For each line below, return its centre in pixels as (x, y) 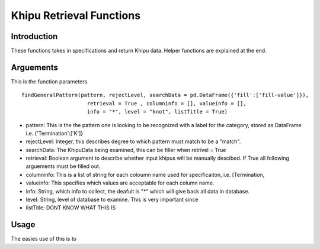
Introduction (34, 36)
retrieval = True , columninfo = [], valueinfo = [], (167, 103)
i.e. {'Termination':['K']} (54, 133)
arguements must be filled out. (63, 166)
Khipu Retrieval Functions (76, 15)
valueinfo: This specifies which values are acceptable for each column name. (120, 183)
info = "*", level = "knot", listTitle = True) (157, 112)
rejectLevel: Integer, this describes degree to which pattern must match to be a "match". (133, 141)
